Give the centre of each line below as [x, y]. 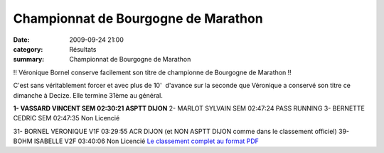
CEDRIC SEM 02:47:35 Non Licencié [66, 118]
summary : [29, 59]
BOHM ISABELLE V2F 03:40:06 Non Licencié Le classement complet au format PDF [136, 141]
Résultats [83, 49]
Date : [21, 40]
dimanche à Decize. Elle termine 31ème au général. [88, 95]
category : [28, 49]
